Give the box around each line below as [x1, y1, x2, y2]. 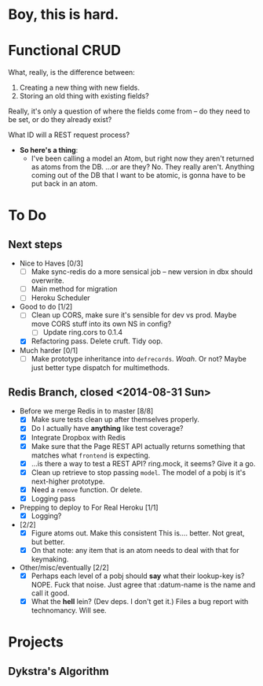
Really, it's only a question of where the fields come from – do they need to [8, 106, 250, 116]
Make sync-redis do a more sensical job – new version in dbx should [31, 267, 253, 276]
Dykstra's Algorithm [8, 664, 110, 678]
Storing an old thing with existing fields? [19, 91, 149, 101]
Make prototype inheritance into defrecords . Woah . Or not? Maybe [31, 354, 247, 363]
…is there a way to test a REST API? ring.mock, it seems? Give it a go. [31, 458, 256, 468]
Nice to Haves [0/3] [19, 258, 84, 269]
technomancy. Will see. [31, 606, 108, 615]
